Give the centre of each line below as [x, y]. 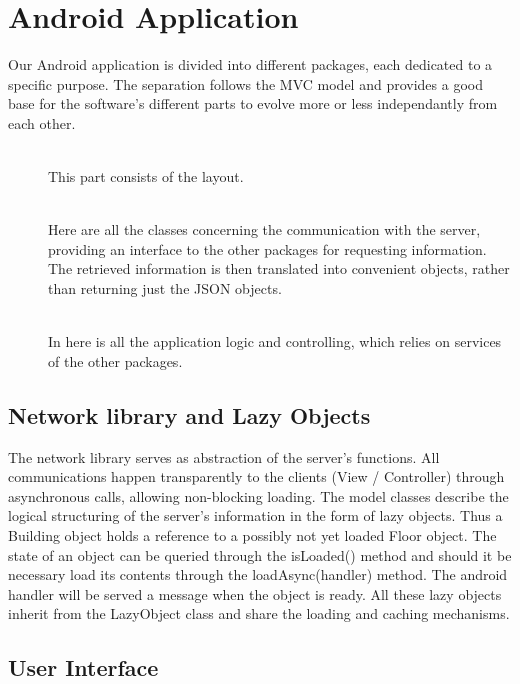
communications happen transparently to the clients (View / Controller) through [256, 476]
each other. [42, 122]
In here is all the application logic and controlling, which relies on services [275, 341]
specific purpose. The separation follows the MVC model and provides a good [245, 83]
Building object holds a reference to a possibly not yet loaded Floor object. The [252, 535]
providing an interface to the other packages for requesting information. [267, 248]
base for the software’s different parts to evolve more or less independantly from [253, 103]
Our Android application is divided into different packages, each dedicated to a [250, 64]
